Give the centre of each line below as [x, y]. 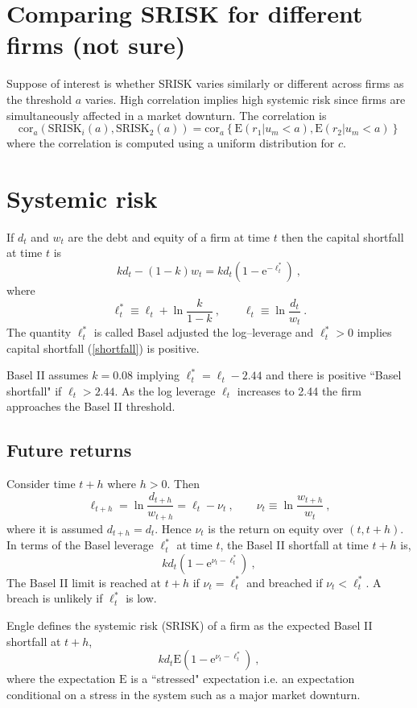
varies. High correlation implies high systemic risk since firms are [245, 99]
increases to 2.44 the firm [299, 390]
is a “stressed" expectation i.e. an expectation [243, 679]
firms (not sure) [96, 45]
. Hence [173, 528]
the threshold [39, 99]
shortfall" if [34, 390]
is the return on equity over [276, 528]
